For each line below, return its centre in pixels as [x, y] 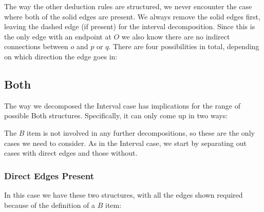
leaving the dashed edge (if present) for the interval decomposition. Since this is [130, 26]
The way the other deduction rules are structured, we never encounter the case [128, 6]
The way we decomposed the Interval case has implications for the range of [122, 105]
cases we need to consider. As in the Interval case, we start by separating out [125, 143]
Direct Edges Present [49, 175]
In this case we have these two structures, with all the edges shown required [124, 194]
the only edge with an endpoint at [58, 36]
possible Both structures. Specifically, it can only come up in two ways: [116, 115]
